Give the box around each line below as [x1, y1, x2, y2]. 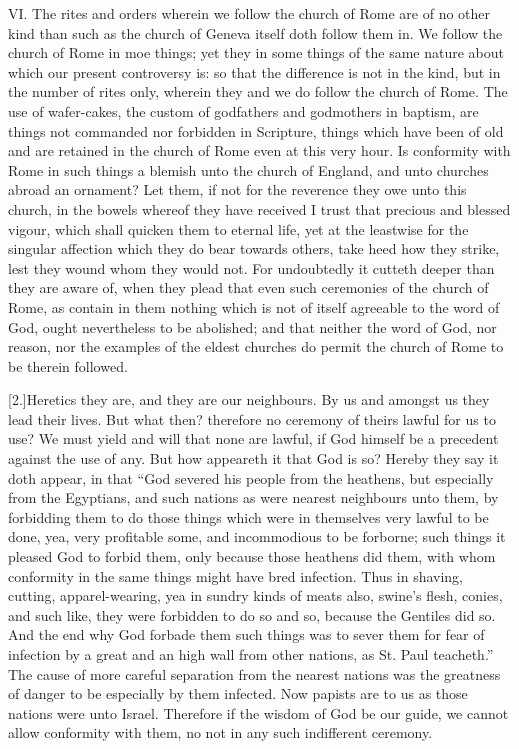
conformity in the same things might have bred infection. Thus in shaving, [8, 565, 464, 586]
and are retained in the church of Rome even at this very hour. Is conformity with [8, 140, 511, 161]
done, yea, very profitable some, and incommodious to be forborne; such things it [8, 526, 506, 547]
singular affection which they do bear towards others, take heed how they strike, [8, 238, 500, 259]
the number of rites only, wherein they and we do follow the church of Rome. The [8, 81, 508, 102]
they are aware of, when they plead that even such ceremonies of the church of [8, 277, 489, 298]
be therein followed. [8, 355, 128, 376]
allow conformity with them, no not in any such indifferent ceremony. [8, 722, 433, 743]
